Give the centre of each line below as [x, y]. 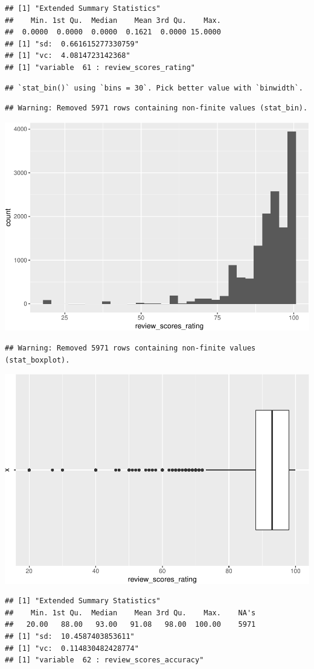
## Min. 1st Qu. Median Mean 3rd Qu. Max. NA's [130, 613]
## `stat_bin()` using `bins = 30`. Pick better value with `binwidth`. [154, 88]
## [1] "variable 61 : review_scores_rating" [100, 67]
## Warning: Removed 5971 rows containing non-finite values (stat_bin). [156, 108]
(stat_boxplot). [37, 360]
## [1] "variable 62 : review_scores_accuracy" [104, 660]
